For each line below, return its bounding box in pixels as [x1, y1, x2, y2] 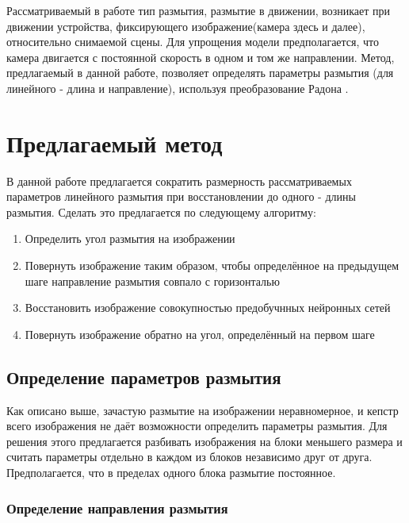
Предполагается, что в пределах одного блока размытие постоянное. [6, 464, 336, 481]
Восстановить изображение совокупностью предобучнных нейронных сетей [25, 299, 391, 316]
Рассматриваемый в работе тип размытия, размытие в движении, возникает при [6, 2, 391, 18]
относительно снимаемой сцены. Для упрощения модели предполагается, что [6, 33, 380, 50]
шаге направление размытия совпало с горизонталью [25, 272, 280, 289]
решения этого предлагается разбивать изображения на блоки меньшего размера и [6, 433, 403, 449]
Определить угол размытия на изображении [25, 230, 235, 247]
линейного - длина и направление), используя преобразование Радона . [6, 79, 349, 96]
